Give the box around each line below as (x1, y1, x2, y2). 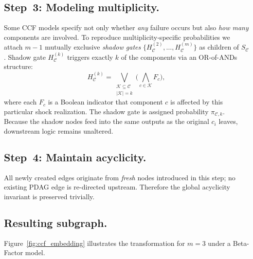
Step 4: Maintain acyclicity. (4, 150, 146, 164)
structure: (4, 61, 33, 71)
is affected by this (170, 97, 223, 107)
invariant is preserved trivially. (4, 191, 95, 201)
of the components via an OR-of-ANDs (121, 52, 237, 62)
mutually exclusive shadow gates (45, 42, 141, 52)
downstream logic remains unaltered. (4, 126, 113, 136)
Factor (4, 247, 23, 258)
